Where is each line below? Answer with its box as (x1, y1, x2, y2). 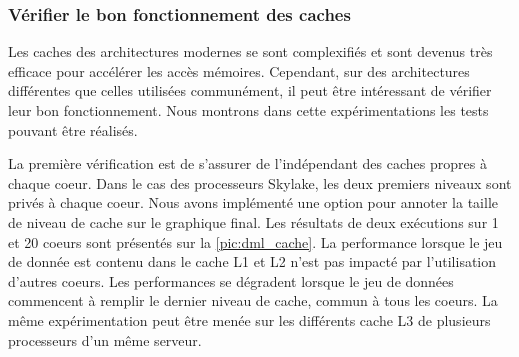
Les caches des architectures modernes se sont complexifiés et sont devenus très (8, 41, 493, 62)
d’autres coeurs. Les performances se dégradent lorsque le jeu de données (8, 270, 454, 291)
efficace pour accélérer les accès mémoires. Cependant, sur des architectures (8, 60, 470, 81)
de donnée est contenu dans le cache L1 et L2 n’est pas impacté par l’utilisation (8, 251, 497, 272)
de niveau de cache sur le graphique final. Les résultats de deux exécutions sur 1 (8, 211, 499, 232)
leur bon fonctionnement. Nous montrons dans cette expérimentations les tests (8, 100, 489, 120)
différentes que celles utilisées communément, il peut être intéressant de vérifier (8, 80, 492, 101)
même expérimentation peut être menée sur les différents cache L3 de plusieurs (8, 309, 491, 330)
